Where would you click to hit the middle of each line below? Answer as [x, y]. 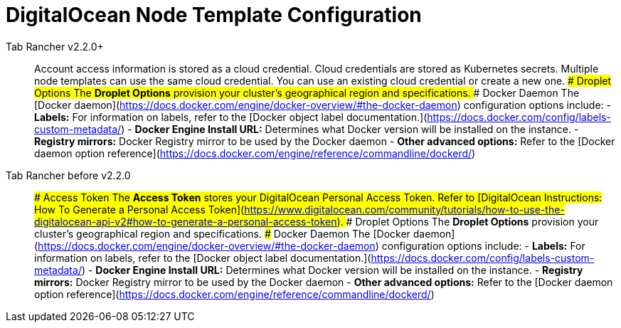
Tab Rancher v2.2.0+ [55, 46]
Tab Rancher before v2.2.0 [68, 175]
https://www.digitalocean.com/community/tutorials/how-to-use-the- [404, 209]
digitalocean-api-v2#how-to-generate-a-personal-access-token [186, 221]
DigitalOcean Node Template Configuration [214, 15]
